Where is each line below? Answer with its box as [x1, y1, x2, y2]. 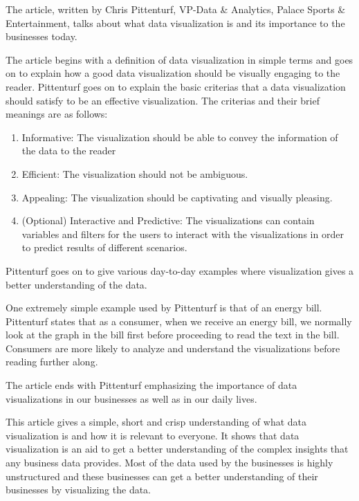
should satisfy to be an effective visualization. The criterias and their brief [6, 93, 320, 107]
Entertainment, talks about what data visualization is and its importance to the [6, 15, 345, 30]
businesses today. [6, 29, 77, 44]
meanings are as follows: [6, 107, 108, 121]
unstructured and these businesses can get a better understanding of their [6, 468, 318, 483]
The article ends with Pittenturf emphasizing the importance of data [6, 378, 297, 392]
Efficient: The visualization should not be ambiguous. [21, 166, 248, 181]
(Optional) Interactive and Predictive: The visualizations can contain [21, 213, 315, 228]
